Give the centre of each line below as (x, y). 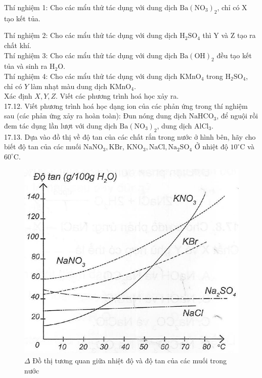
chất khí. (18, 45)
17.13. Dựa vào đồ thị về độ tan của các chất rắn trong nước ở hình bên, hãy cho (130, 136)
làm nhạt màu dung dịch (69, 86)
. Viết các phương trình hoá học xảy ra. (117, 96)
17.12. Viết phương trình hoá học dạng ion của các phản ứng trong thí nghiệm (126, 106)
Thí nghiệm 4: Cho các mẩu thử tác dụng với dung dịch (91, 76)
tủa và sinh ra (26, 66)
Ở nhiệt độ (211, 146)
